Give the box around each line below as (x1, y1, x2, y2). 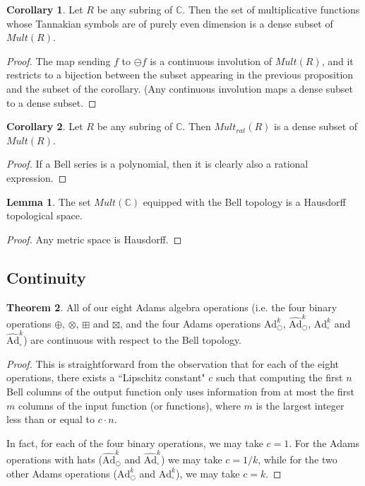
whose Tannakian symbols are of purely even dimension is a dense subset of (6, 16, 333, 30)
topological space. (6, 208, 83, 223)
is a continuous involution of (150, 53, 273, 68)
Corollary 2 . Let (6, 119, 83, 134)
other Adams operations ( (6, 465, 117, 480)
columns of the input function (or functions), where (18, 398, 241, 412)
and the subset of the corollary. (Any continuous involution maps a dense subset (6, 81, 354, 96)
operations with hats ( (6, 452, 102, 467)
